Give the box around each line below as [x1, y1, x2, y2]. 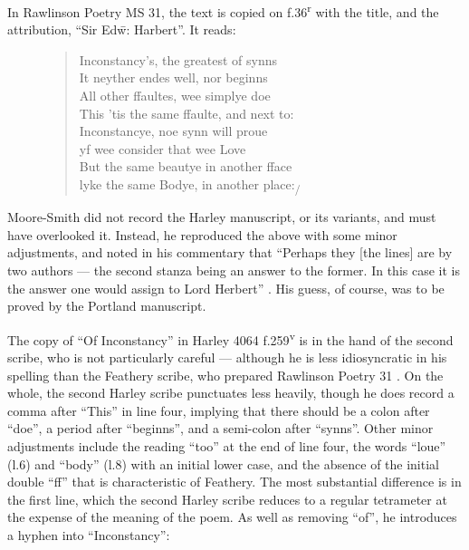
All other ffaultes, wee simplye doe [79, 86, 271, 105]
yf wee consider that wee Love [79, 139, 246, 158]
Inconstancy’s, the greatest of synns [79, 50, 277, 69]
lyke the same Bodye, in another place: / [79, 175, 301, 196]
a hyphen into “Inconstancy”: [7, 525, 170, 544]
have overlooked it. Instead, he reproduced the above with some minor [7, 225, 397, 244]
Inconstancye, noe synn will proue [79, 121, 268, 140]
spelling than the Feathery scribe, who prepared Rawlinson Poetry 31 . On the [7, 365, 444, 384]
